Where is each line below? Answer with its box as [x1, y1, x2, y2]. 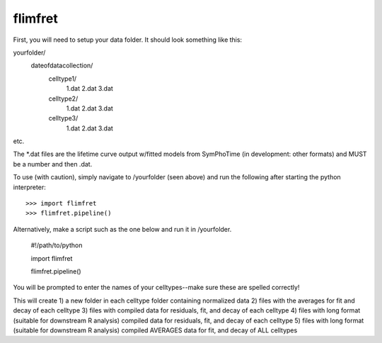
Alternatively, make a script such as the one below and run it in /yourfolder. [13, 225, 232, 233]
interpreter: [13, 183, 46, 191]
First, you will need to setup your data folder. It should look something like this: [13, 35, 243, 44]
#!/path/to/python [30, 241, 83, 249]
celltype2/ [48, 94, 79, 103]
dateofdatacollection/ [30, 61, 93, 70]
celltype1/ [48, 74, 77, 83]
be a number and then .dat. [13, 159, 93, 168]
